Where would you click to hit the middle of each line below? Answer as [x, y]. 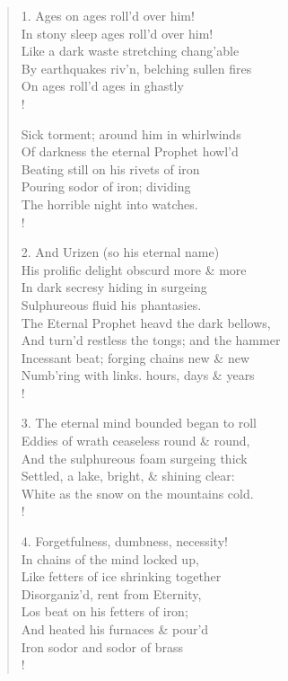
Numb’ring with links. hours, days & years [138, 375]
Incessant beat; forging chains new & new [135, 357]
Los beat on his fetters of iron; [105, 611]
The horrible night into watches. [109, 203]
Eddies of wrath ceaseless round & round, [135, 441]
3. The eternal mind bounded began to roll [139, 423]
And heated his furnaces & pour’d [115, 629]
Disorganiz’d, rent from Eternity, [111, 593]
